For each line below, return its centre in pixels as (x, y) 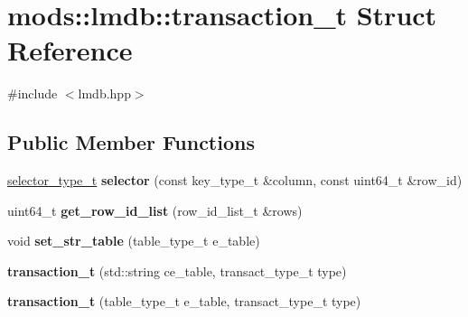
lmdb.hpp (104, 93)
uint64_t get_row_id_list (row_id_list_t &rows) (155, 210)
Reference (70, 50)
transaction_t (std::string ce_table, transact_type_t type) (177, 270)
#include (33, 93)
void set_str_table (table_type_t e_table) (134, 241)
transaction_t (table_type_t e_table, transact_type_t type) (184, 301)
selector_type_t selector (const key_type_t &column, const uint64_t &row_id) (235, 180)
